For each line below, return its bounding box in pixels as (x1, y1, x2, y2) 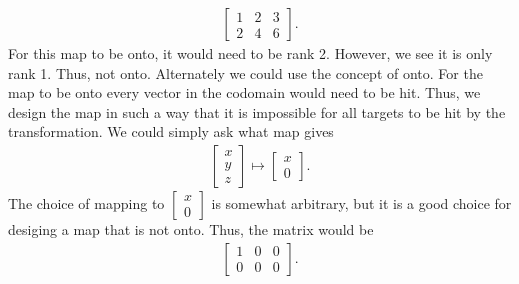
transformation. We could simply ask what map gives (8, 121, 334, 142)
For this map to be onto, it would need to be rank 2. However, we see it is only (8, 43, 493, 64)
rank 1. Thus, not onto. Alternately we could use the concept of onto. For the (8, 62, 483, 83)
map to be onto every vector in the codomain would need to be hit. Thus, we (8, 82, 481, 103)
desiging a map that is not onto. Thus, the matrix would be (8, 219, 374, 240)
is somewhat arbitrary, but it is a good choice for (211, 193, 512, 214)
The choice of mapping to (8, 193, 165, 214)
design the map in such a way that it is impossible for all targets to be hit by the (8, 101, 506, 122)
